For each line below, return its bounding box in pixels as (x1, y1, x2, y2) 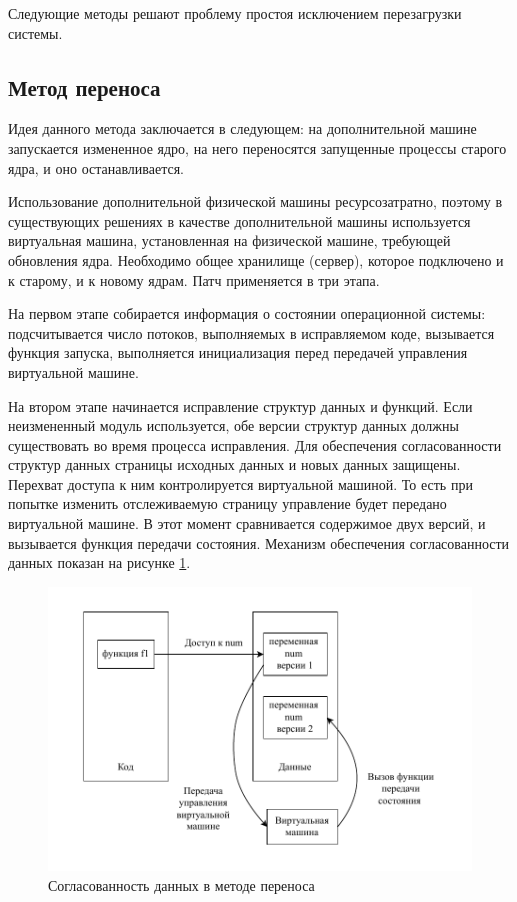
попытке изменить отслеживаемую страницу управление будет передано (8, 493, 447, 514)
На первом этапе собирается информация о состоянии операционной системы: (8, 303, 486, 324)
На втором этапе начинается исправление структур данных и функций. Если (8, 395, 473, 416)
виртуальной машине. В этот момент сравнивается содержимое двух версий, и (8, 513, 486, 534)
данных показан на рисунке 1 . (8, 552, 191, 573)
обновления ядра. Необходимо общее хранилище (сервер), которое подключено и (8, 249, 504, 270)
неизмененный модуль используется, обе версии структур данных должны (8, 415, 459, 436)
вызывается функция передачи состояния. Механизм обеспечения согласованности (8, 532, 510, 553)
